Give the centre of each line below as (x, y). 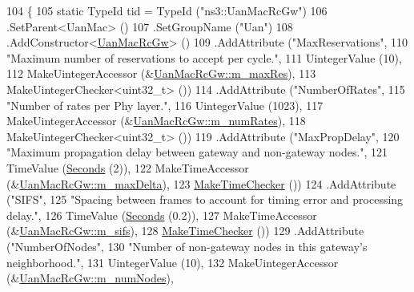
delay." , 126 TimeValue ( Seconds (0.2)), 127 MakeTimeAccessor (162, 215)
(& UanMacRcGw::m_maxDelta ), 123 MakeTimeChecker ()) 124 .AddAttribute (201, 183)
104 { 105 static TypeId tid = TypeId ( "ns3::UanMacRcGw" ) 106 (167, 10)
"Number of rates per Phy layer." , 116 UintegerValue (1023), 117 (165, 105)
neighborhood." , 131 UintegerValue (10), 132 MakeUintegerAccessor (173, 262)
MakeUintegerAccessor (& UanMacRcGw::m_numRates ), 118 (156, 121)
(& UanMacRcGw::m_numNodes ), (90, 278)
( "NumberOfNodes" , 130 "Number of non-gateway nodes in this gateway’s (187, 246)
